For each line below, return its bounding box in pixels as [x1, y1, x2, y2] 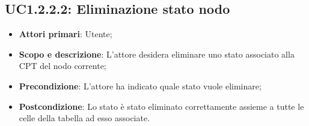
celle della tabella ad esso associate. [19, 112, 150, 124]
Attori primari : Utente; [19, 28, 112, 40]
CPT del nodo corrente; [19, 59, 106, 72]
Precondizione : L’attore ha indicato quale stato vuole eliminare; [19, 79, 262, 92]
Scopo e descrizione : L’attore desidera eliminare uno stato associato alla [19, 47, 295, 60]
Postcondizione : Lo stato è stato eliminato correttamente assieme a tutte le [19, 100, 304, 112]
